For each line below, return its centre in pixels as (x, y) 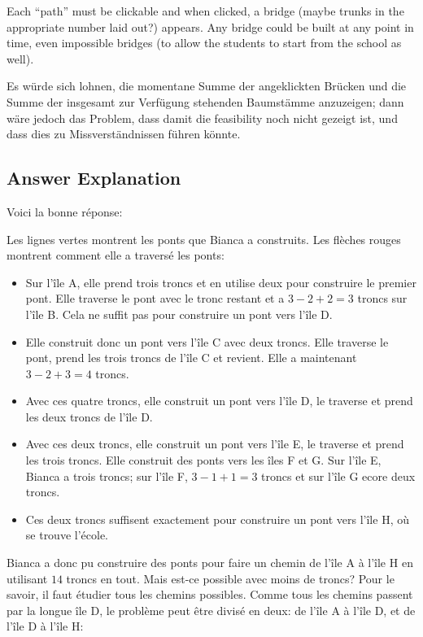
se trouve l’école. (67, 535)
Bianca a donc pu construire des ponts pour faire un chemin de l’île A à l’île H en (210, 563)
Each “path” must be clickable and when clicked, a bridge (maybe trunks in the (205, 11)
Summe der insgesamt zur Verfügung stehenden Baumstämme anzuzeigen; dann (205, 101)
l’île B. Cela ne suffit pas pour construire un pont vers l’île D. (179, 314)
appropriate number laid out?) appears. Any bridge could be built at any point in (210, 26)
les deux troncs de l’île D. (89, 416)
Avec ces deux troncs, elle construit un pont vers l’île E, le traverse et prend (215, 444)
